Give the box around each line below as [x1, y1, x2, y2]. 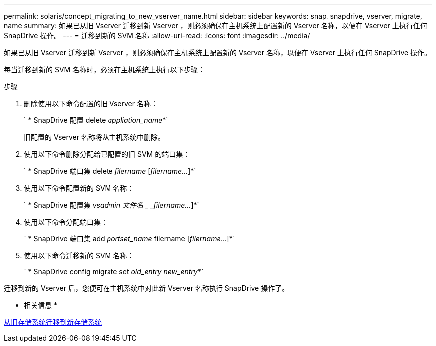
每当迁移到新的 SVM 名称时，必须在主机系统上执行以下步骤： [4, 65, 205, 74]
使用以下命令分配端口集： [24, 218, 108, 226]
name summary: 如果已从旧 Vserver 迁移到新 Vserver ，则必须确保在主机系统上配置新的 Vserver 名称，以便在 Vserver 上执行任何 [4, 21, 427, 30]
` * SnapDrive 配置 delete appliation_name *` [24, 116, 168, 124]
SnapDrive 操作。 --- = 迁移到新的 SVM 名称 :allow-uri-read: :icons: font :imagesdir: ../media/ [4, 31, 310, 40]
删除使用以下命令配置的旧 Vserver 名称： [24, 99, 158, 108]
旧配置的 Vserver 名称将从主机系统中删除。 [24, 133, 165, 141]
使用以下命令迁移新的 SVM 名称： [24, 251, 134, 260]
